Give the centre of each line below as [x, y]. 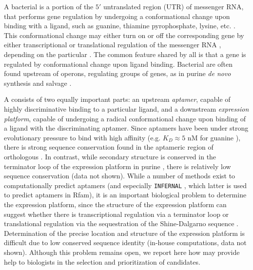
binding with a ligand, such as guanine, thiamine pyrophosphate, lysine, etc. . [120, 26]
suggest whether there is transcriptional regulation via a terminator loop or [117, 214]
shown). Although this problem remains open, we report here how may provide [122, 252]
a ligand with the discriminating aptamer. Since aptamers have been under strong [126, 128]
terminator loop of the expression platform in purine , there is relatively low [117, 166]
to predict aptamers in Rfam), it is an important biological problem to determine [125, 195]
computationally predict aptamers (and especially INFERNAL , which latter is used [125, 185]
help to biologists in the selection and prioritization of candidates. [102, 261]
